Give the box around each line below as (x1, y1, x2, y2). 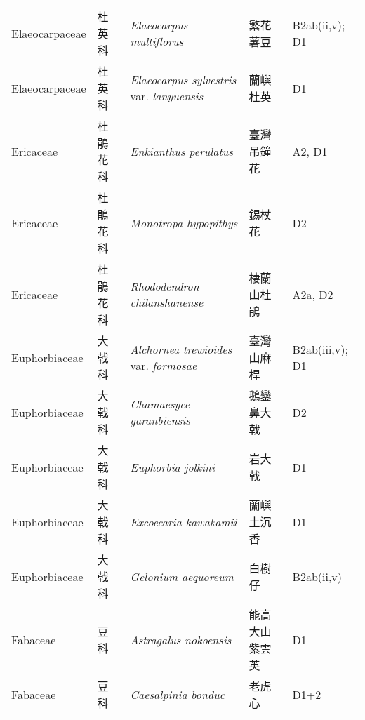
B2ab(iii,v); (292, 341, 348, 357)
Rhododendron (130, 278, 199, 294)
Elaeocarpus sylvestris (130, 72, 237, 88)
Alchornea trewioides (130, 341, 232, 357)
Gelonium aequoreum (130, 568, 234, 585)
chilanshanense (130, 294, 204, 310)
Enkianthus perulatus (130, 142, 233, 159)
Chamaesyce (130, 396, 190, 412)
